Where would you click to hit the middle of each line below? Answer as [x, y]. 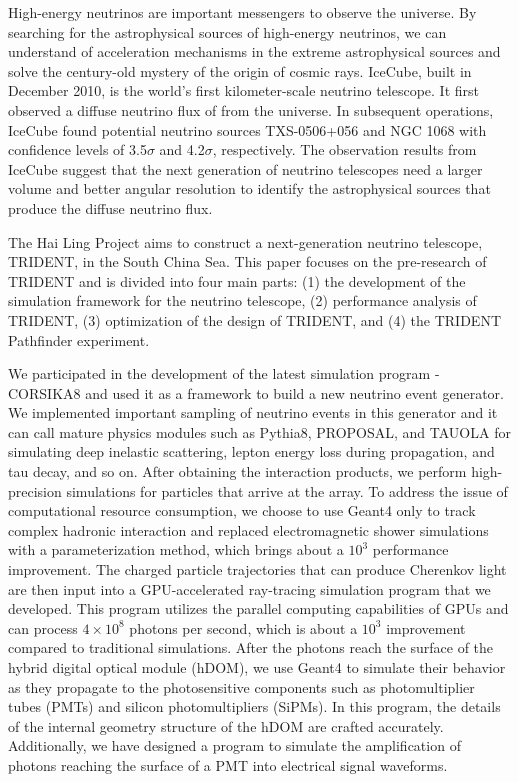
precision [35, 490]
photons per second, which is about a [243, 627]
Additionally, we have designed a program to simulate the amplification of [234, 745]
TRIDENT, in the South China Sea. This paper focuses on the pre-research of [247, 261]
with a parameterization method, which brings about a [176, 549]
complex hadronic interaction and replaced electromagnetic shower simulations [248, 529]
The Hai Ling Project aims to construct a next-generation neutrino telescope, [245, 241]
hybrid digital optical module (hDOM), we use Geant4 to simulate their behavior [257, 667]
